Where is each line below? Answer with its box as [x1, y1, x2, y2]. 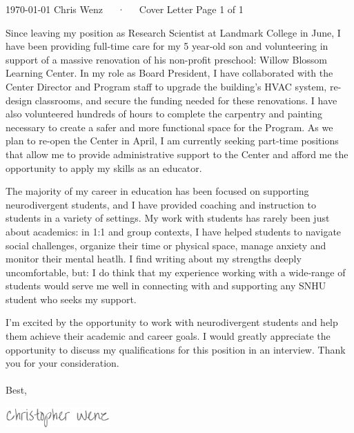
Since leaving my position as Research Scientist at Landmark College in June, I [6, 25, 341, 39]
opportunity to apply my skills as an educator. [6, 160, 202, 175]
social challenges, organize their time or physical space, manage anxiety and [6, 238, 326, 252]
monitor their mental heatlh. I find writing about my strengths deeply [6, 251, 302, 266]
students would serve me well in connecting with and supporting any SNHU [6, 278, 326, 293]
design [6, 93, 32, 107]
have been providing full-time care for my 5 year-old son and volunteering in [6, 39, 328, 53]
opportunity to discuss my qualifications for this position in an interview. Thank [6, 342, 346, 356]
